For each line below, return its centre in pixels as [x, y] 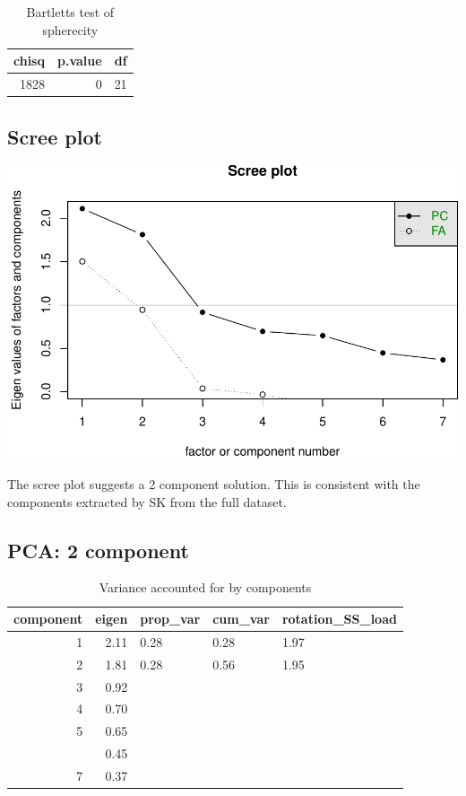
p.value [79, 61]
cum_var [241, 619]
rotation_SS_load [339, 619]
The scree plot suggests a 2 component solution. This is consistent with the [214, 484]
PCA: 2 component [98, 550]
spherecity [70, 29]
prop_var [170, 619]
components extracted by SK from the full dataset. [147, 501]
